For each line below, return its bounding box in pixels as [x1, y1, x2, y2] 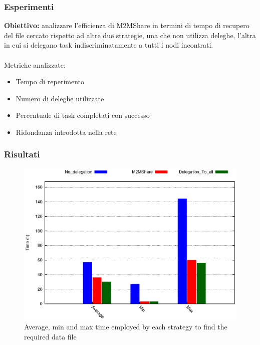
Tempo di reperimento [16, 76, 84, 87]
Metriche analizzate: [4, 59, 66, 70]
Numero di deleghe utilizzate [16, 93, 104, 103]
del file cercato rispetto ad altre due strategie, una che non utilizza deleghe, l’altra [4, 30, 256, 40]
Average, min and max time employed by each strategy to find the [24, 321, 227, 332]
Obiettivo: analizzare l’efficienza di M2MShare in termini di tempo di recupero [4, 20, 249, 31]
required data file [24, 331, 77, 342]
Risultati [4, 148, 40, 160]
